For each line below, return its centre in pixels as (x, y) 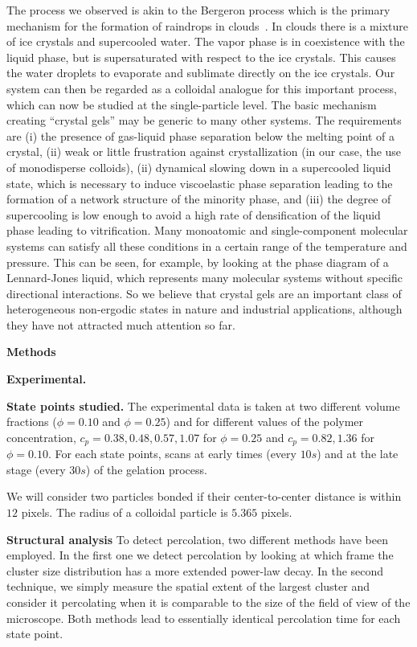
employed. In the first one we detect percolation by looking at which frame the (200, 555)
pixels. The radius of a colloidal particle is (125, 512)
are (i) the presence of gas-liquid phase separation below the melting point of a (201, 135)
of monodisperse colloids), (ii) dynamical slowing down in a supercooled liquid (199, 167)
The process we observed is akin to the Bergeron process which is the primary (198, 10)
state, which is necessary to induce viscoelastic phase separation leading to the (200, 183)
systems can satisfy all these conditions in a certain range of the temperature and (207, 246)
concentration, (41, 437)
